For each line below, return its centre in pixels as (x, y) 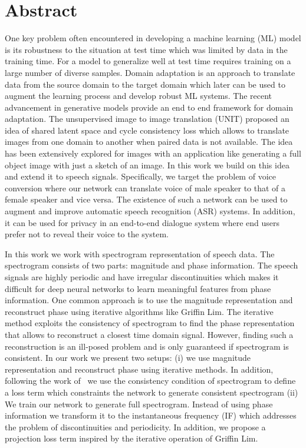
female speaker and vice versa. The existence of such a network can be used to (146, 199)
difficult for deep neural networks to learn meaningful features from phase (138, 288)
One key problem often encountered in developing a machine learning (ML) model (153, 38)
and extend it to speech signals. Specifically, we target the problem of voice (140, 176)
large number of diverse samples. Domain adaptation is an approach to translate (150, 72)
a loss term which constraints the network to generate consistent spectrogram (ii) (152, 392)
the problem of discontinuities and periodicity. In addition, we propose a (135, 427)
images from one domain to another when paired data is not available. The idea (149, 142)
